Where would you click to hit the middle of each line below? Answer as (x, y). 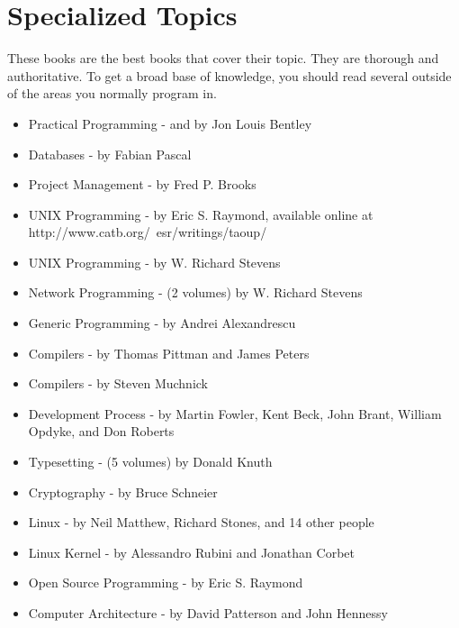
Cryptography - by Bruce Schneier (123, 491)
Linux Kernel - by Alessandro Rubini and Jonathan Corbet (191, 552)
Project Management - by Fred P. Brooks (142, 184)
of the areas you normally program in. (112, 93)
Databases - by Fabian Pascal (110, 154)
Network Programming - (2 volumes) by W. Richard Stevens (195, 292)
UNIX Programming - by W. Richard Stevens (154, 262)
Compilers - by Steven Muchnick (118, 383)
